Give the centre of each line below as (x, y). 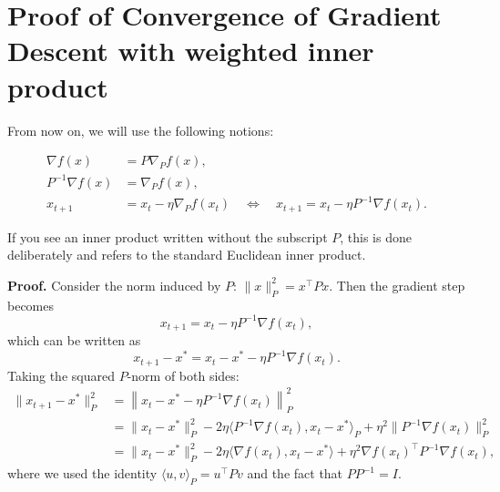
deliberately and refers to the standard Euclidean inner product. (187, 255)
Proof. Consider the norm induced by (114, 285)
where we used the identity (82, 473)
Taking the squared (61, 375)
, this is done (376, 236)
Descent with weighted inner (191, 51)
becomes (31, 305)
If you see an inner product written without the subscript (168, 236)
